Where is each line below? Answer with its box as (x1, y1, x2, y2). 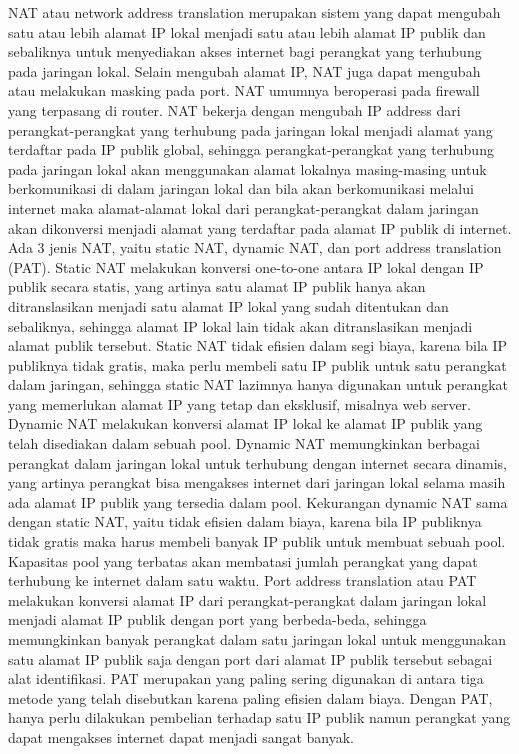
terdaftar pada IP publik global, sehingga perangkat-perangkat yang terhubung (8, 139, 494, 160)
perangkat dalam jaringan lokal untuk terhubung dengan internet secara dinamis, (8, 452, 507, 473)
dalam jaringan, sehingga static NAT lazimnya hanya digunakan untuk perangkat (8, 374, 509, 395)
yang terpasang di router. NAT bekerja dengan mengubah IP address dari (8, 99, 461, 120)
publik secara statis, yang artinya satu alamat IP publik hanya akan (8, 276, 426, 297)
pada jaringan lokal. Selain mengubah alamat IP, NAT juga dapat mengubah (8, 60, 481, 81)
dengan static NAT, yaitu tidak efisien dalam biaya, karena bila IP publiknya (8, 511, 482, 532)
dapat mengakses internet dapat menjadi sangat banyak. (8, 726, 355, 747)
